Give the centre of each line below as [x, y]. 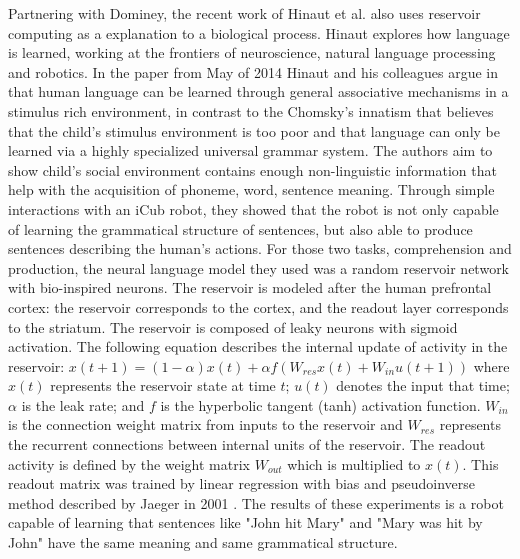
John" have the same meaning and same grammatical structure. [203, 542]
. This [480, 463]
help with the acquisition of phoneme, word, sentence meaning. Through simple [251, 189]
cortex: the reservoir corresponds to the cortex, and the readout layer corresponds [258, 306]
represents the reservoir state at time [163, 385]
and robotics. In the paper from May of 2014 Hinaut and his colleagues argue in [253, 71]
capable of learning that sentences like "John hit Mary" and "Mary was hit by [245, 522]
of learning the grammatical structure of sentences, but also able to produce [240, 228]
